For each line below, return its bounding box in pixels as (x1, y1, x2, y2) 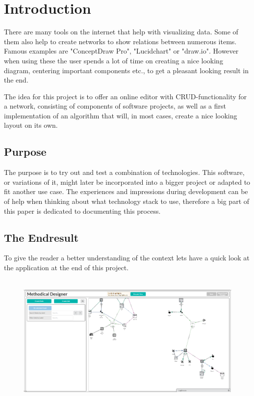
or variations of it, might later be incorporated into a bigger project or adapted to (4, 176, 251, 187)
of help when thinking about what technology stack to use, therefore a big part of (4, 196, 250, 206)
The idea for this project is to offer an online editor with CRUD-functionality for (4, 91, 247, 101)
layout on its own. (4, 120, 58, 130)
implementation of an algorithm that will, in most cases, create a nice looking (4, 110, 237, 120)
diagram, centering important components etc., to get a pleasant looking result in (4, 65, 249, 75)
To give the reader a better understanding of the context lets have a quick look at (4, 253, 250, 263)
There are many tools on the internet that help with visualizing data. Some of (4, 27, 238, 37)
